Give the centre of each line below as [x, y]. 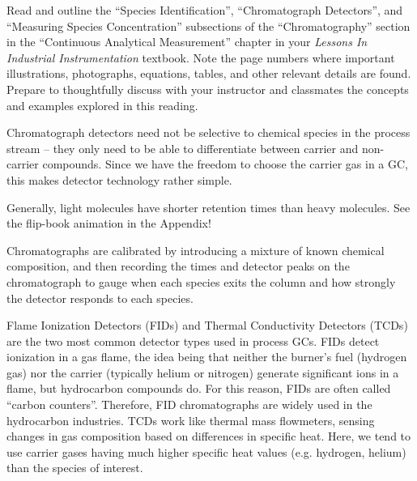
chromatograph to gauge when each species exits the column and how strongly [201, 281]
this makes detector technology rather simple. [119, 179]
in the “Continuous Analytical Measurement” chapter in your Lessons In [187, 42]
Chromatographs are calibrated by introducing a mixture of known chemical [196, 250]
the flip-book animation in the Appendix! [109, 223]
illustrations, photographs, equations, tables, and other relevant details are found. [209, 73]
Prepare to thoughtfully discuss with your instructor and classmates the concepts [208, 89]
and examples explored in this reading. [102, 105]
